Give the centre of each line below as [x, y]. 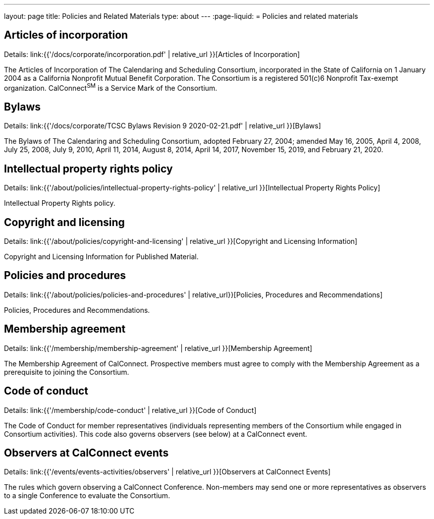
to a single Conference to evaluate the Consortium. [87, 496]
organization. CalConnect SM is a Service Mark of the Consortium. [111, 87]
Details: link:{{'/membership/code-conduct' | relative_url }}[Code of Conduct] [130, 410]
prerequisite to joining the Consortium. [67, 372]
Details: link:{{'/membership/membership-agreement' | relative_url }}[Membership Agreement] [158, 348]
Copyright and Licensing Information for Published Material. [101, 257]
